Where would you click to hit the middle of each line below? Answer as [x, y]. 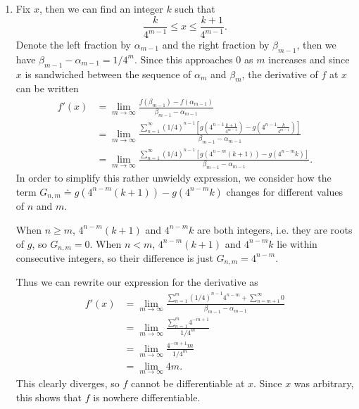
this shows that [49, 397]
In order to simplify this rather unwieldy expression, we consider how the [174, 178]
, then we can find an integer [101, 8]
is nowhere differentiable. [147, 397]
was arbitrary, [324, 383]
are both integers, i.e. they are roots [275, 229]
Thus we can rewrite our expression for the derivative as [137, 282]
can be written [47, 88]
